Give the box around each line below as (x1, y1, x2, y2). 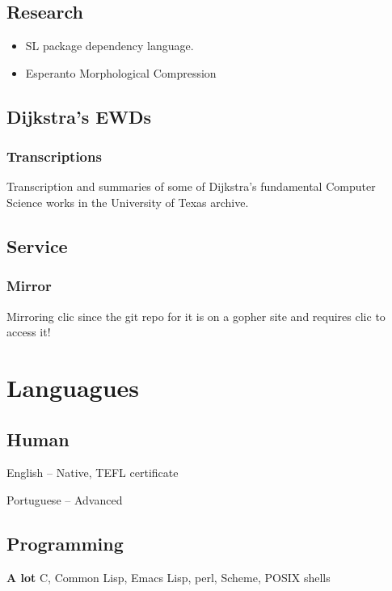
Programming (6, 530, 124, 555)
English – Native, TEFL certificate (6, 464, 179, 481)
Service (6, 233, 68, 258)
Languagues (6, 370, 140, 403)
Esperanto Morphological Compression (25, 64, 217, 81)
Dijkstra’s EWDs (6, 103, 152, 129)
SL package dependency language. (25, 37, 194, 54)
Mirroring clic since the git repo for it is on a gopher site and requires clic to (6, 307, 386, 324)
